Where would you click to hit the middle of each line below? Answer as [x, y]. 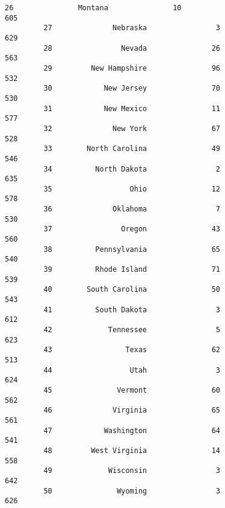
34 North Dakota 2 [132, 169]
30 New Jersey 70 [132, 88]
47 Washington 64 [132, 430]
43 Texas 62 [132, 350]
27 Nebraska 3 [132, 28]
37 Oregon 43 [132, 229]
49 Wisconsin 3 [132, 471]
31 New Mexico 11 [132, 108]
